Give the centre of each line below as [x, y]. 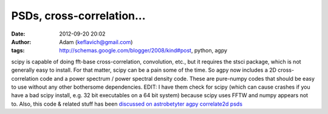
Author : [21, 42]
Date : [18, 34]
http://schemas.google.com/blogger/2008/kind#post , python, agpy [143, 51]
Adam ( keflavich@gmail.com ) [96, 42]
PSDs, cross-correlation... [78, 16]
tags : [18, 51]
